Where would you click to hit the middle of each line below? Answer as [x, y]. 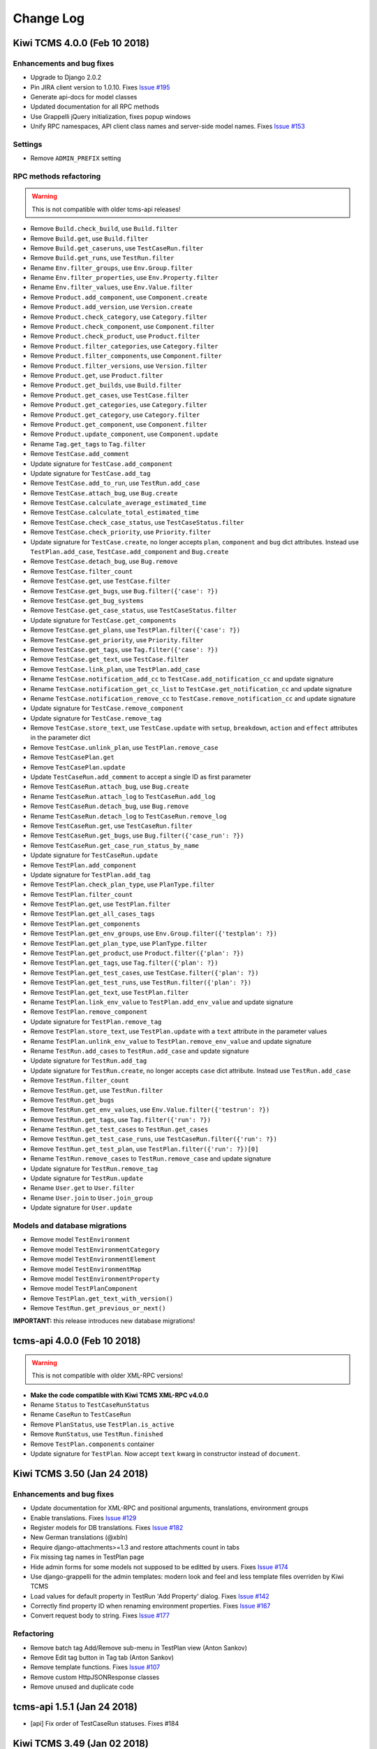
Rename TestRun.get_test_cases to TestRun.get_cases [119, 1129]
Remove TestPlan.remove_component [89, 1012]
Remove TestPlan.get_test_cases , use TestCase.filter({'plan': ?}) [145, 972]
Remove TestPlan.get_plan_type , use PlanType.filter [119, 943]
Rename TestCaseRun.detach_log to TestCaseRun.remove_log [128, 816]
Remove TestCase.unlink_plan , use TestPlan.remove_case [124, 747]
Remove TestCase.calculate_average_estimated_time [118, 503]
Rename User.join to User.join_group [92, 1198]
